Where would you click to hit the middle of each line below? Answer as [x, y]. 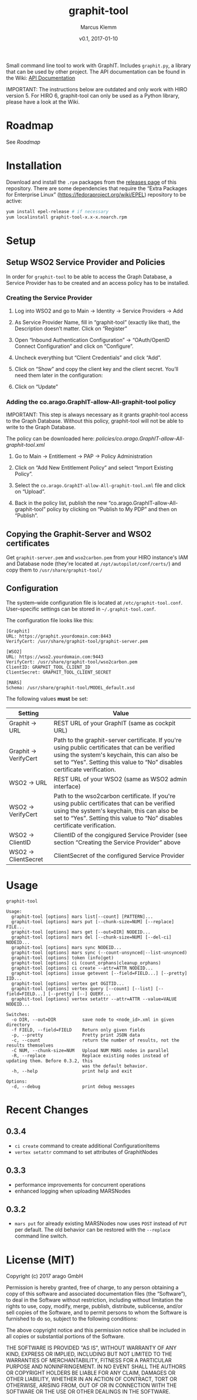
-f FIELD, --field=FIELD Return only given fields [78, 1030]
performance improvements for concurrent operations [80, 1185]
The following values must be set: [47, 698]
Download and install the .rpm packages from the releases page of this [91, 182]
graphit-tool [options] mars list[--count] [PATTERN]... [82, 917]
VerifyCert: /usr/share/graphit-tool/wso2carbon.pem [72, 662]
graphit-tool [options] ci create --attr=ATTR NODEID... [82, 968]
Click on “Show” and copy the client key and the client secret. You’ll [96, 369]
